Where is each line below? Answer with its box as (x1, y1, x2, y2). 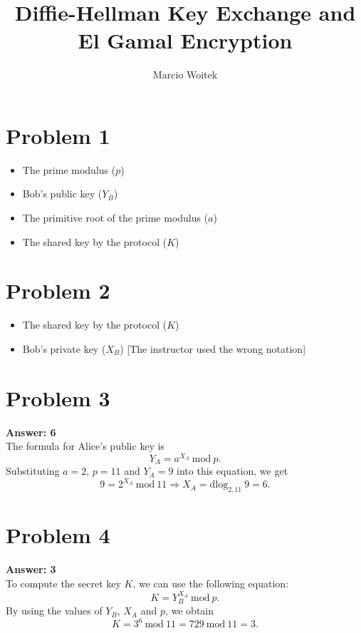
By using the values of (6, 603, 103, 618)
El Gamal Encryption (78, 26, 293, 55)
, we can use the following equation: (132, 575, 289, 590)
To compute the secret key (6, 575, 121, 590)
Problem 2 (6, 276, 110, 305)
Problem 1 (6, 120, 110, 150)
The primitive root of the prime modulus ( (22, 210, 209, 225)
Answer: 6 (6, 424, 56, 439)
